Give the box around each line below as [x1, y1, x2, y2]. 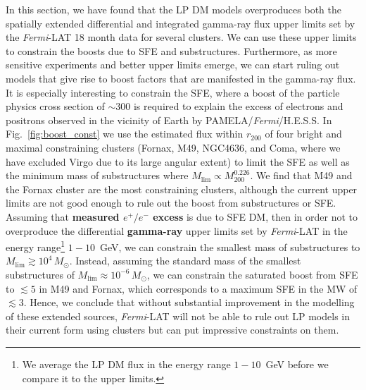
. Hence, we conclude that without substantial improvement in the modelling [23, 295, 355, 310]
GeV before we [265, 356, 329, 371]
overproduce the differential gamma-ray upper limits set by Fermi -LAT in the [6, 223, 348, 238]
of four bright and [265, 126, 342, 141]
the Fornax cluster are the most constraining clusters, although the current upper [6, 181, 358, 196]
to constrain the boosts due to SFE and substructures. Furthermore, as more [6, 43, 337, 58]
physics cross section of [6, 99, 105, 114]
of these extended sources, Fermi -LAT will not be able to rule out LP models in [6, 308, 351, 323]
